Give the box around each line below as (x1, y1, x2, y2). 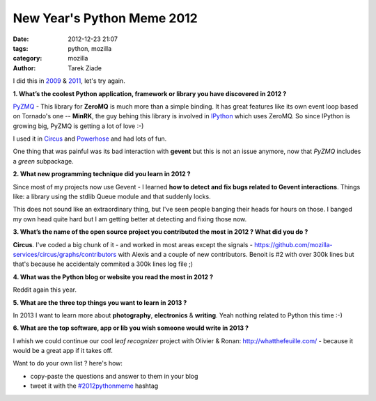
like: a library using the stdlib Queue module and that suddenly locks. (13, 192, 212, 201)
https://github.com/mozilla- (254, 240, 334, 249)
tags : (13, 44, 29, 52)
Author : (13, 63, 36, 72)
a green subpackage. (13, 157, 74, 165)
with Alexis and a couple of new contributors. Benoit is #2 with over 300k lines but (118, 250, 354, 258)
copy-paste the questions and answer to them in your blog (30, 372, 198, 380)
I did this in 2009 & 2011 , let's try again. (13, 77, 125, 85)
